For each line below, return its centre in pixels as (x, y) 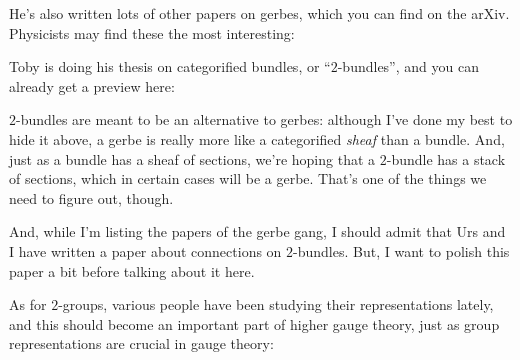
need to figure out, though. (91, 197)
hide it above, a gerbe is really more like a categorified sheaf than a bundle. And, (257, 138)
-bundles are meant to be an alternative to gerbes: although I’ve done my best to (264, 119)
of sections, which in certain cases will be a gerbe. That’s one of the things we (248, 178)
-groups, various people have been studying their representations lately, (276, 304)
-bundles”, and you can (408, 66)
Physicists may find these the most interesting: (152, 32)
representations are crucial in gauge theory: (141, 343)
